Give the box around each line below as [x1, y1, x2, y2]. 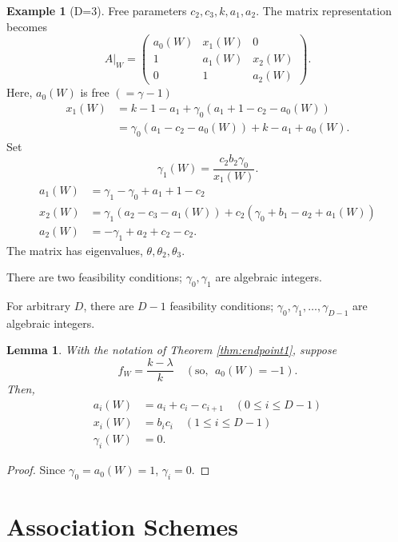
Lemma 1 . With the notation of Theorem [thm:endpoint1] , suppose [6, 341, 337, 358]
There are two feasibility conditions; [6, 269, 182, 285]
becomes [6, 18, 48, 34]
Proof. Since [6, 461, 66, 478]
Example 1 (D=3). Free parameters [6, 2, 187, 18]
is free [80, 84, 109, 101]
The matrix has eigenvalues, [6, 241, 143, 258]
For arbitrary [6, 297, 71, 314]
